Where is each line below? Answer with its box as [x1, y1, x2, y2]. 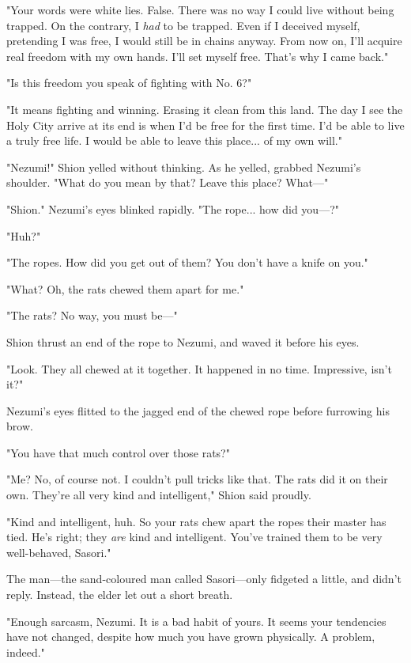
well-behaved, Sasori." [6, 544, 111, 560]
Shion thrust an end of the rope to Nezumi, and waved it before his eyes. [6, 333, 360, 350]
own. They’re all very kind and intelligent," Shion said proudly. [6, 487, 311, 503]
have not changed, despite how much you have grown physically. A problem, [6, 628, 375, 645]
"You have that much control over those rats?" [6, 444, 230, 460]
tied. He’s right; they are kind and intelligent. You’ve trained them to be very [6, 529, 383, 545]
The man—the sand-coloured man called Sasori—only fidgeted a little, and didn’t [6, 570, 402, 587]
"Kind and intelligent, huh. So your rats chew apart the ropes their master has [6, 513, 386, 529]
